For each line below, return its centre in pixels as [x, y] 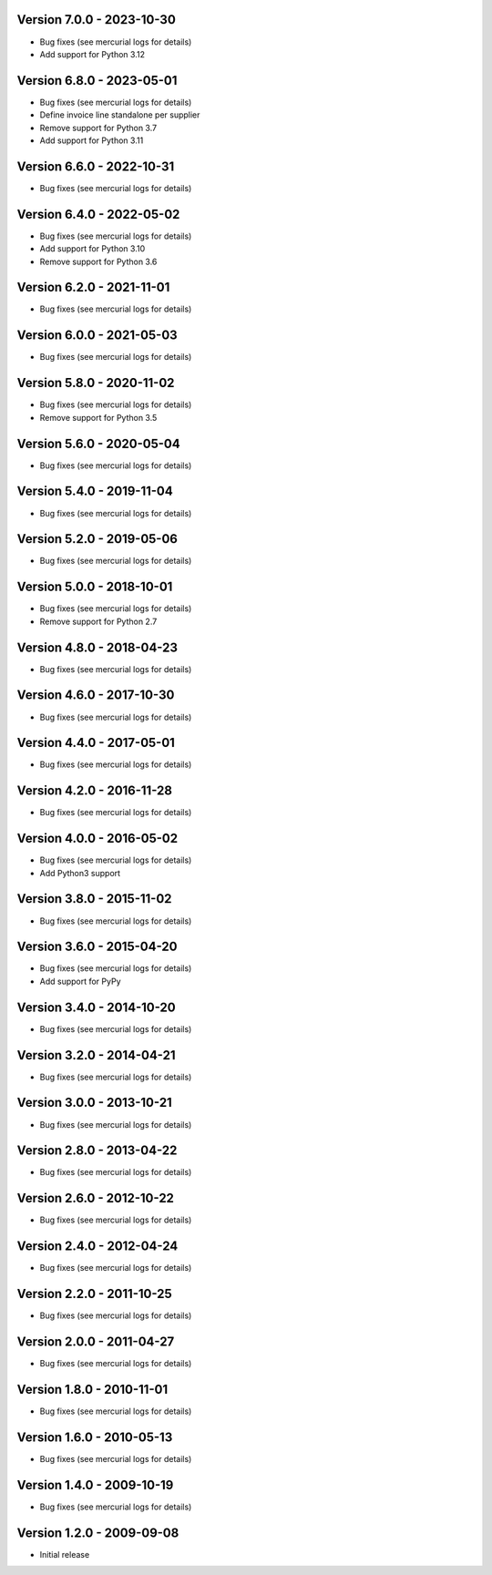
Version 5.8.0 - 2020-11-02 [96, 383]
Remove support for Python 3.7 [98, 128]
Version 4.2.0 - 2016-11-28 [95, 791]
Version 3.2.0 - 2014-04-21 [97, 1055]
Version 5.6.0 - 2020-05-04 [99, 443]
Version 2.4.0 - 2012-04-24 [97, 1247]
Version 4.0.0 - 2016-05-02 [97, 839]
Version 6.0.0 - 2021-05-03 [97, 336]
